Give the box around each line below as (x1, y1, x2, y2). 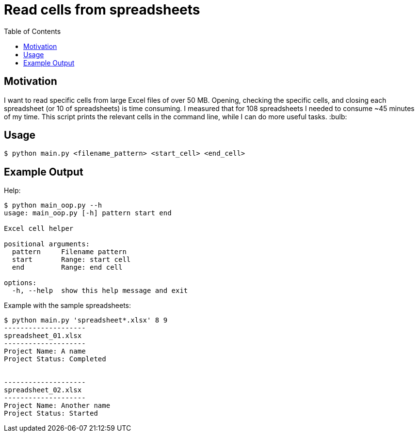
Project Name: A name (4, 347, 86, 355)
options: (4, 279, 37, 287)
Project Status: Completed (4, 355, 106, 363)
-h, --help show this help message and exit (12, 287, 188, 295)
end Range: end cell (12, 263, 123, 272)
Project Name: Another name (4, 402, 111, 410)
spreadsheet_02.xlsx (4, 386, 82, 394)
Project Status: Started (4, 409, 98, 418)
